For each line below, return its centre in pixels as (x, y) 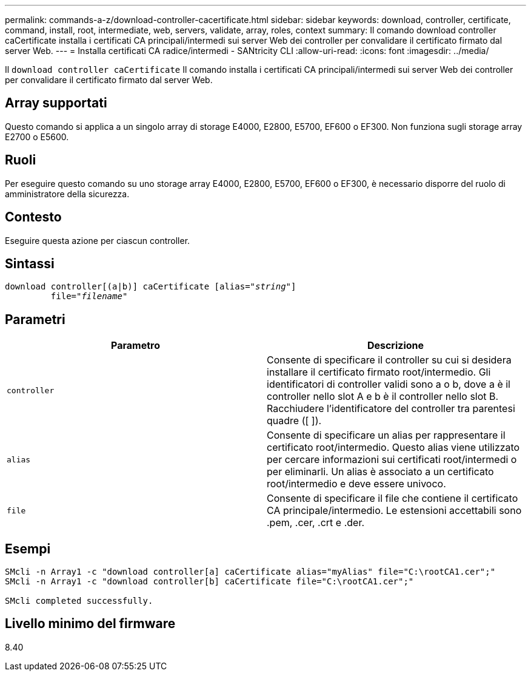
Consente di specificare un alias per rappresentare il (386, 435)
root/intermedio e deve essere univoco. (356, 484)
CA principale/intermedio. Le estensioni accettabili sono (394, 511)
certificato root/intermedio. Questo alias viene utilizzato (393, 448)
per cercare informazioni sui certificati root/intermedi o (392, 460)
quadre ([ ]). (294, 421)
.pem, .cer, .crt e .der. (316, 523)
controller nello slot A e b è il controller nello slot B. (383, 397)
